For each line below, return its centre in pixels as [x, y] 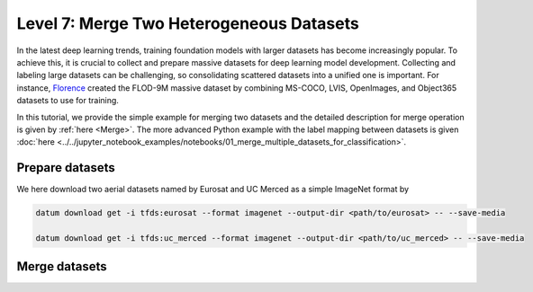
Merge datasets [62, 266]
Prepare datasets [66, 168]
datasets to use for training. [68, 101]
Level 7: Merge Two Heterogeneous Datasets [188, 23]
